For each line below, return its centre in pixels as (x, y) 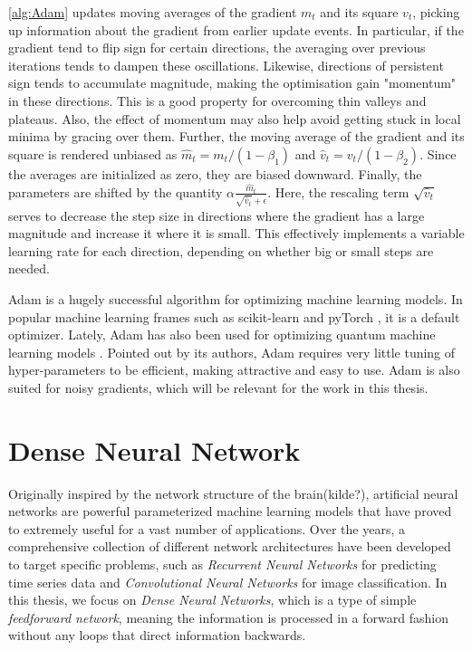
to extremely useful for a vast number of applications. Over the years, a (207, 528)
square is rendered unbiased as (93, 153)
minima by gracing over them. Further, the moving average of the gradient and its (236, 136)
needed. (29, 268)
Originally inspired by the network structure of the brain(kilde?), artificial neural (233, 493)
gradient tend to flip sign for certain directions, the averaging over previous (217, 48)
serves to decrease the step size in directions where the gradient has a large (217, 215)
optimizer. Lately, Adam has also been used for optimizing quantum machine (222, 335)
